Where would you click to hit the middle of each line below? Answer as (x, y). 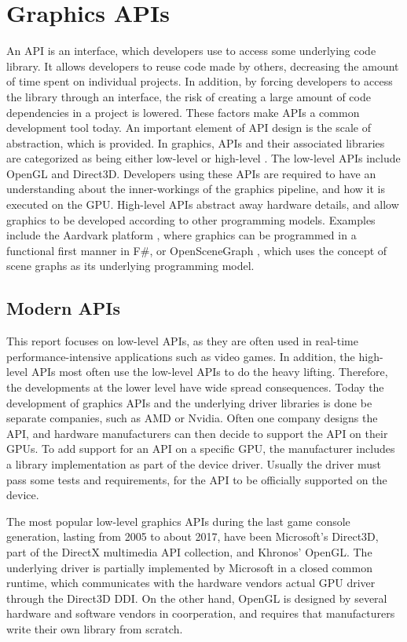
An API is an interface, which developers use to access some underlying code (191, 51)
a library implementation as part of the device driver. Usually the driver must (194, 463)
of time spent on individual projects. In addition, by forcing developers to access (200, 81)
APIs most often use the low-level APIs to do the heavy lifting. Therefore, (209, 372)
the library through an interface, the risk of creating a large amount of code (189, 96)
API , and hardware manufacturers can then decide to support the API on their (197, 433)
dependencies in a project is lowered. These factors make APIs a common (183, 112)
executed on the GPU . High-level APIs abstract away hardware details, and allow (203, 204)
